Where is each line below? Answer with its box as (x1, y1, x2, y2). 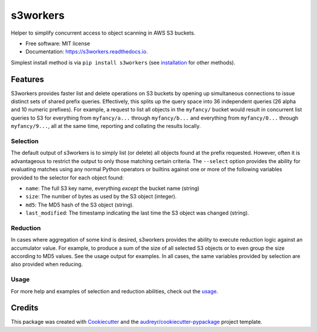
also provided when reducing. (11, 261, 83, 268)
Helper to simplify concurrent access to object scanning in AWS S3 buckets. (11, 29, 196, 36)
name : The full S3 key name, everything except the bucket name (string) (25, 185, 200, 192)
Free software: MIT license (25, 40, 90, 47)
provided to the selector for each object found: (11, 174, 124, 181)
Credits (11, 303, 39, 313)
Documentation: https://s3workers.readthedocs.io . (25, 48, 148, 55)
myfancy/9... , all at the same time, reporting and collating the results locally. (11, 123, 201, 130)
